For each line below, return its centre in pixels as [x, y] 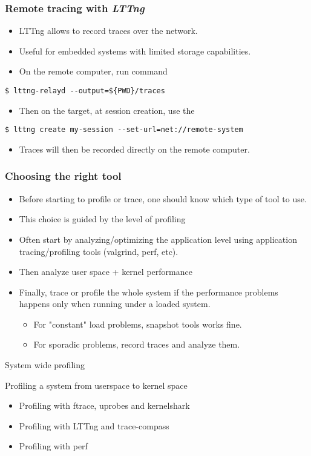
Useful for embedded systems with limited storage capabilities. [135, 51]
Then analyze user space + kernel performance [106, 272]
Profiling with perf [53, 446]
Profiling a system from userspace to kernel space [96, 385]
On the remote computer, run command [93, 71]
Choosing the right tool [63, 176]
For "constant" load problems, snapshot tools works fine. [138, 324]
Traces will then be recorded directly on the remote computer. [134, 149]
